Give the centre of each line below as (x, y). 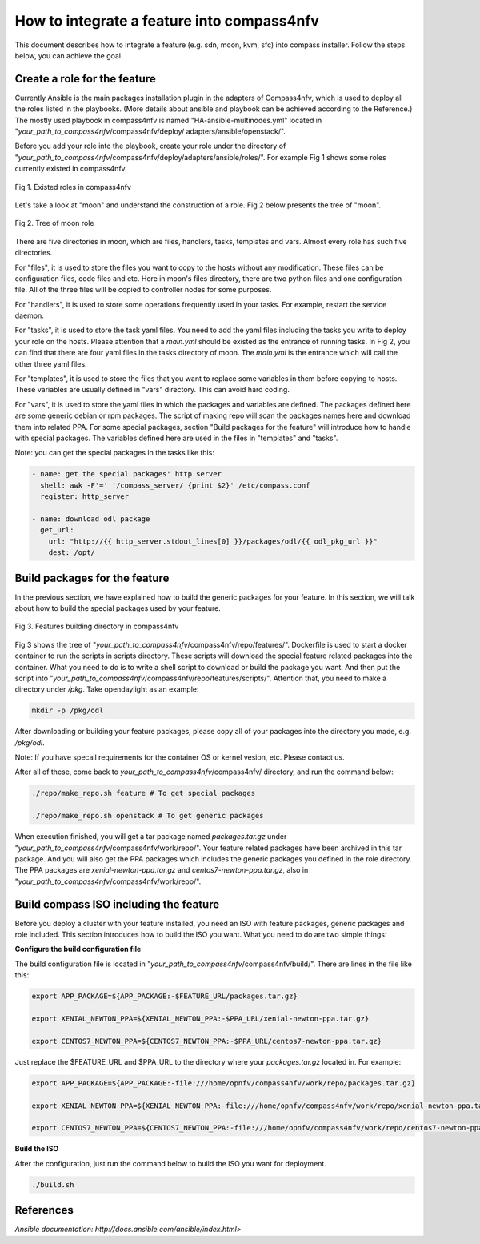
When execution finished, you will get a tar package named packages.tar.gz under (151, 837)
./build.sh (53, 1184)
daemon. (29, 315)
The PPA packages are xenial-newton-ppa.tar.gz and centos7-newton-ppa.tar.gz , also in (162, 870)
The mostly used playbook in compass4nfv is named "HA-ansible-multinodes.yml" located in (168, 120)
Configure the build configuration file (78, 949)
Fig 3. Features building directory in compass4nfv (97, 626)
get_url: (57, 530)
